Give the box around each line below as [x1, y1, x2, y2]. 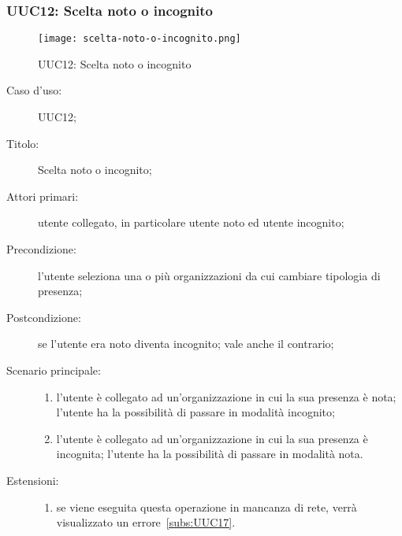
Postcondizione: [6, 309, 81, 325]
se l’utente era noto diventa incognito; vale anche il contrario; [38, 335, 334, 352]
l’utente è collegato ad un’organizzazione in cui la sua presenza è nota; [56, 388, 396, 405]
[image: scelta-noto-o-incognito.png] [38, 33, 241, 45]
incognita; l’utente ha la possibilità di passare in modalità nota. [56, 445, 363, 462]
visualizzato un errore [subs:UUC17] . [56, 514, 236, 530]
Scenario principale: [6, 362, 101, 378]
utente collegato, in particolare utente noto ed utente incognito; [38, 214, 344, 231]
